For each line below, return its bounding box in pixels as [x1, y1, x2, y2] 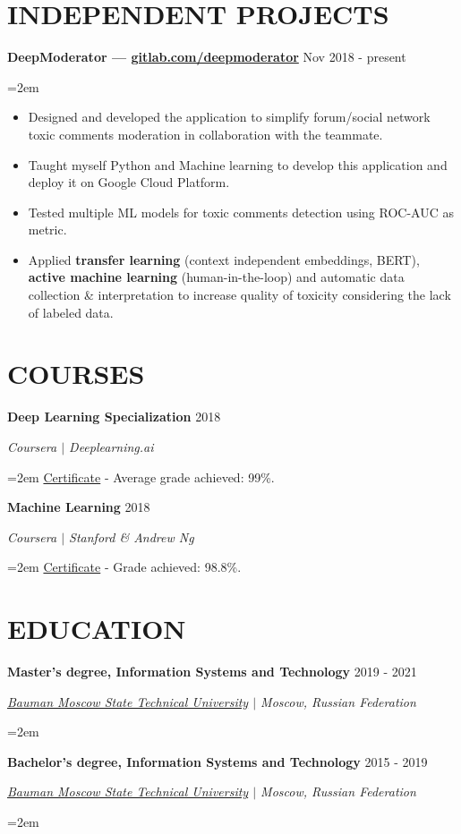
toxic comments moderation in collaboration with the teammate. [28, 124, 383, 143]
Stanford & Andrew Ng [69, 527, 194, 546]
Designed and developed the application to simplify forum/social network [28, 107, 431, 126]
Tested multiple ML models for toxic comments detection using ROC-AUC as [28, 202, 454, 221]
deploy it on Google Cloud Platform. [28, 173, 230, 191]
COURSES [7, 355, 145, 392]
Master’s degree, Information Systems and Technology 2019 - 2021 [7, 662, 417, 681]
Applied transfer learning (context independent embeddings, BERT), [28, 250, 420, 268]
